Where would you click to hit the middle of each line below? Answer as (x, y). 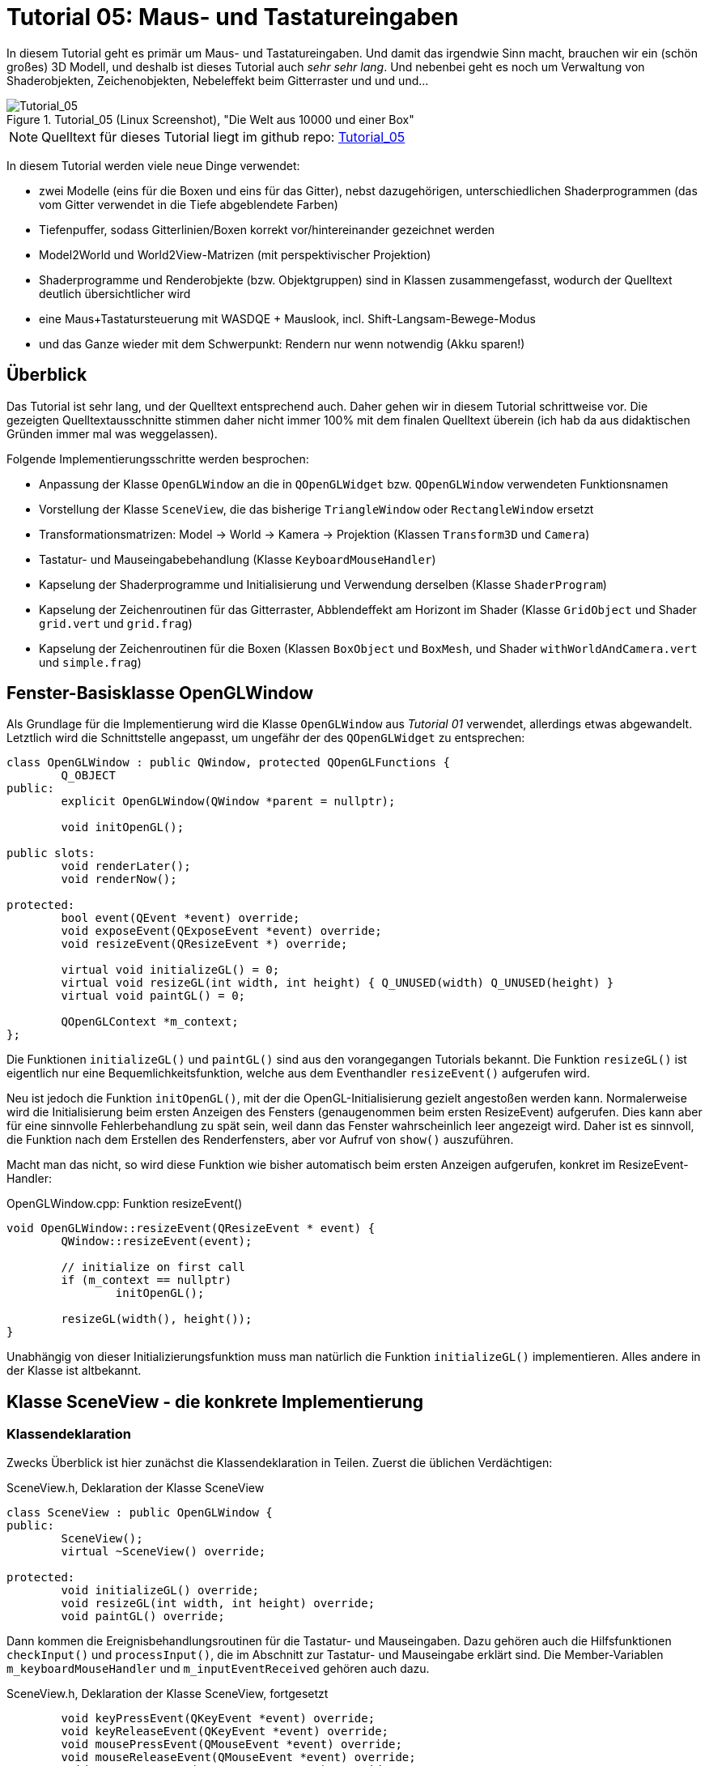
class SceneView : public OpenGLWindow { (140, 1512)
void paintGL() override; (143, 1616)
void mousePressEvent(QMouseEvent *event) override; (231, 1744)
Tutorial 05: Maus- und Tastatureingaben (233, 17)
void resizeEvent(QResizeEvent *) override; (204, 944)
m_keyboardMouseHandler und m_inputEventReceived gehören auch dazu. (218, 1668)
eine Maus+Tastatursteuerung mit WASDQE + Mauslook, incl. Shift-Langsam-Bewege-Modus (287, 318)
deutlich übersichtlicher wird (115, 293)
